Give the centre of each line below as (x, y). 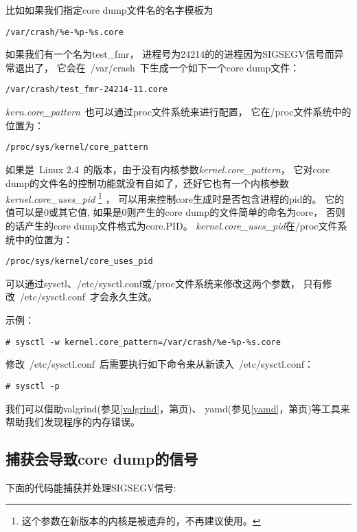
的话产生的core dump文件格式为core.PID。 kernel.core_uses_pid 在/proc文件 (172, 225)
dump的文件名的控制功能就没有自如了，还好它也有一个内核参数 (148, 182)
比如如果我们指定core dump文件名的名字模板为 (110, 10)
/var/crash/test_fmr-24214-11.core (87, 90)
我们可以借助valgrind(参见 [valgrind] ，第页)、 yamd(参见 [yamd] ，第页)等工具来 (178, 408)
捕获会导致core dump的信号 (102, 459)
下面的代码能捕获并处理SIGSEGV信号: (91, 487)
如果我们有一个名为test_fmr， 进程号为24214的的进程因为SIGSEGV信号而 (170, 54)
